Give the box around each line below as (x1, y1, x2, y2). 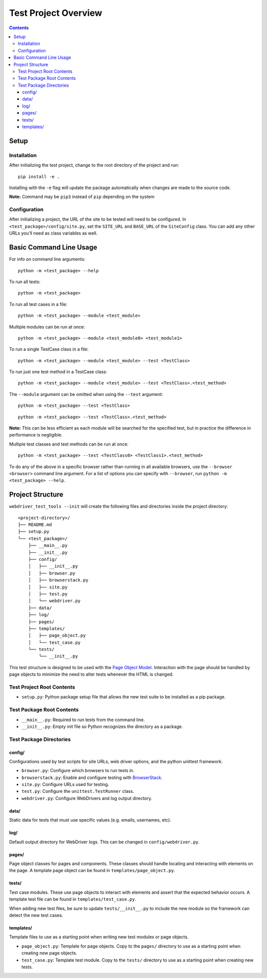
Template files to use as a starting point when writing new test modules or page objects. (9, 934, 189, 940)
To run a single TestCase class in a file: (9, 346, 89, 352)
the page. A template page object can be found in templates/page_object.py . (9, 868, 176, 874)
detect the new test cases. (9, 912, 63, 918)
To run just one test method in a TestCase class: (9, 369, 107, 375)
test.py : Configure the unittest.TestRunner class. (21, 788, 134, 794)
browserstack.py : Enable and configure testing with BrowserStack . (21, 775, 163, 781)
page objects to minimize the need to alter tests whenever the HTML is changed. (9, 671, 174, 678)
